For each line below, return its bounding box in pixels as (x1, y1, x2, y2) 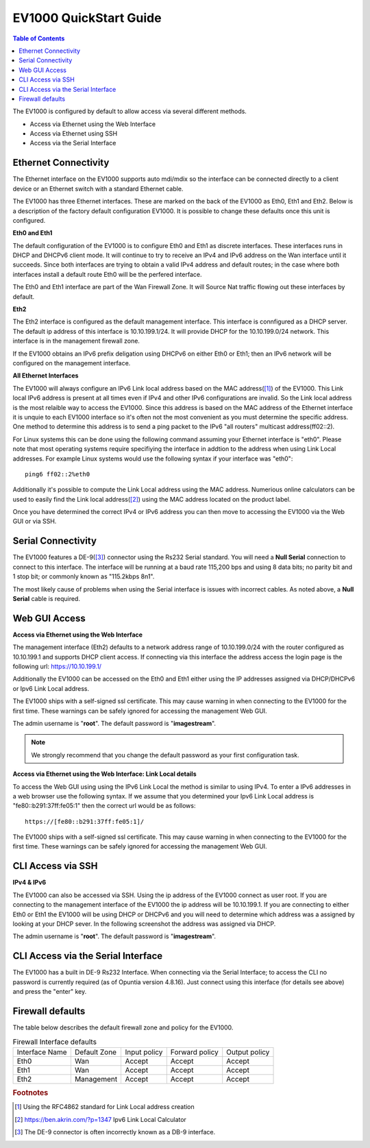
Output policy (226, 1047, 270, 1057)
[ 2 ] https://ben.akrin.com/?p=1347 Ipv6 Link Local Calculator (14, 1115, 186, 1123)
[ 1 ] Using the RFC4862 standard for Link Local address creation (14, 1103, 195, 1111)
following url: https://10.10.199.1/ (12, 662, 102, 671)
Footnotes (12, 1088, 49, 1098)
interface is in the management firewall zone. (12, 337, 140, 345)
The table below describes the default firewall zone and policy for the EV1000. (12, 1023, 234, 1031)
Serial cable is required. (12, 594, 80, 602)
